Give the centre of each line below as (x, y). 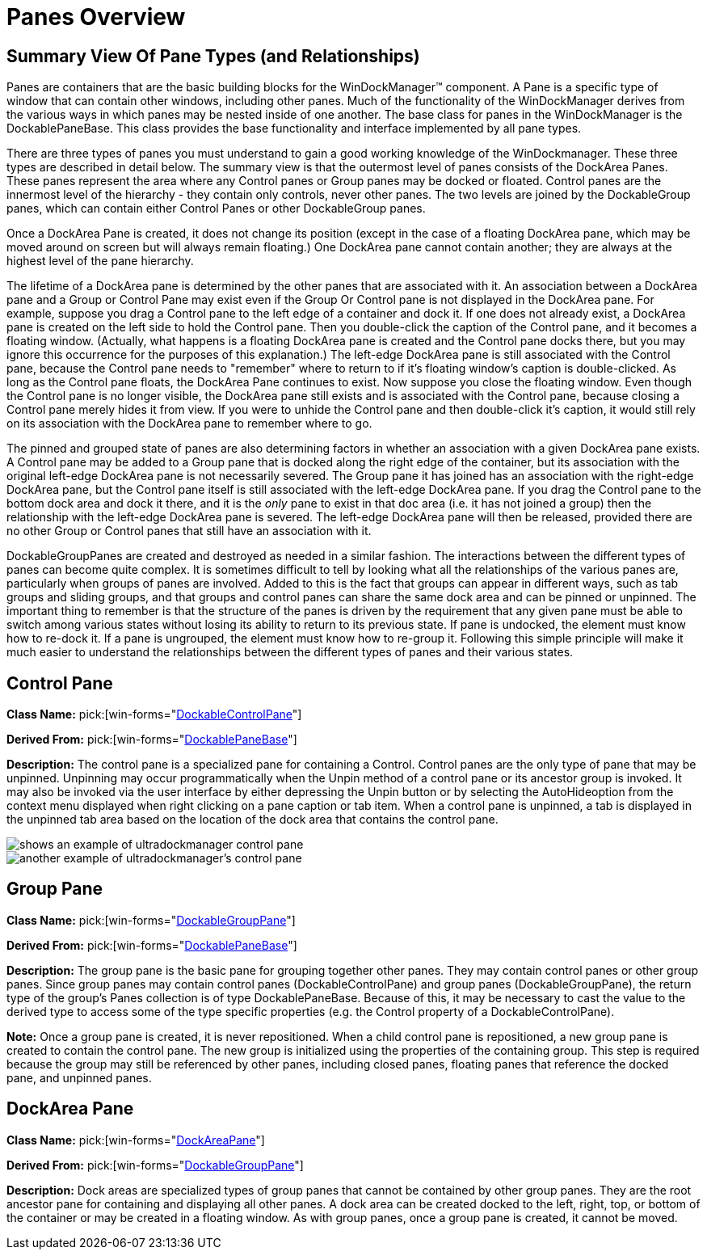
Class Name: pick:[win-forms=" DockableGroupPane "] (151, 920)
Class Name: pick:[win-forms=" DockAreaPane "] (136, 1140)
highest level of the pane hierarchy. (100, 261)
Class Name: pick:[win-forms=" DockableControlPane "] (154, 714)
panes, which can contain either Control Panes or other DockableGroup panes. (216, 209)
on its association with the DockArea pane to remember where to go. (189, 424)
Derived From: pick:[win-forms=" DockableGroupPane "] (155, 1165)
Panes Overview (96, 17)
